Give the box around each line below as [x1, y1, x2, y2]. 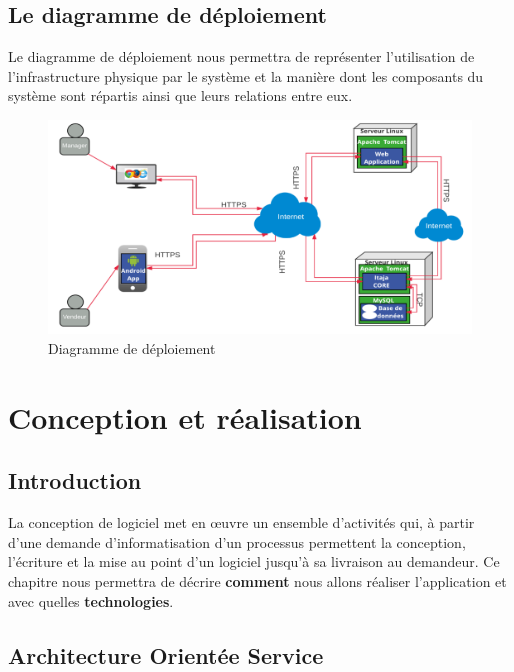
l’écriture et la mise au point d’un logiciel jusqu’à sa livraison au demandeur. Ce [8, 551, 500, 572]
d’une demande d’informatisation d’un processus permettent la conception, [8, 531, 466, 552]
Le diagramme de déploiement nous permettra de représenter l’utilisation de [8, 46, 475, 67]
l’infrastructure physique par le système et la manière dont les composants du [8, 65, 484, 86]
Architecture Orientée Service [8, 639, 324, 670]
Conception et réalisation [8, 396, 362, 437]
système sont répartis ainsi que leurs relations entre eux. [8, 85, 353, 106]
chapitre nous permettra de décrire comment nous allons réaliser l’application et [8, 571, 507, 592]
